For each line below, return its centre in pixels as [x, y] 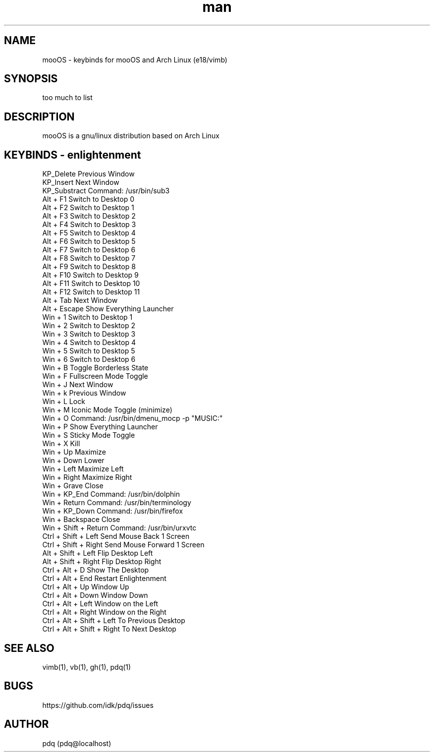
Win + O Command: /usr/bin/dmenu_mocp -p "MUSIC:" [133, 418]
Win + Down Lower [73, 461]
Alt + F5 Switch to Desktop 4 [89, 233]
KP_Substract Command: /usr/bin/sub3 [106, 191]
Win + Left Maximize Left [83, 469]
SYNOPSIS [31, 79]
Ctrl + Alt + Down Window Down [95, 595]
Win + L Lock [64, 402]
